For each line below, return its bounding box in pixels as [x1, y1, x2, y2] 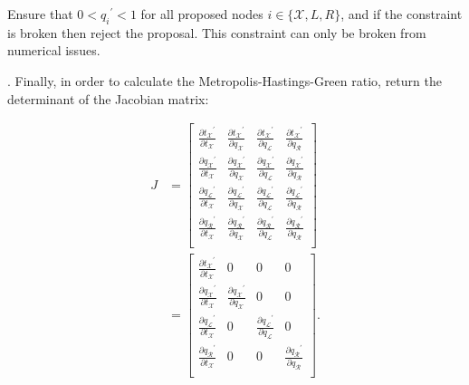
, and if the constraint [340, 5, 463, 23]
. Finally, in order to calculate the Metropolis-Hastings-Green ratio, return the [7, 71, 442, 90]
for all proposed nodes [140, 5, 263, 23]
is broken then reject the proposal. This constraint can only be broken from [7, 23, 426, 42]
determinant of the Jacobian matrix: [7, 89, 209, 108]
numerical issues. [7, 41, 100, 60]
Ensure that [7, 5, 73, 23]
